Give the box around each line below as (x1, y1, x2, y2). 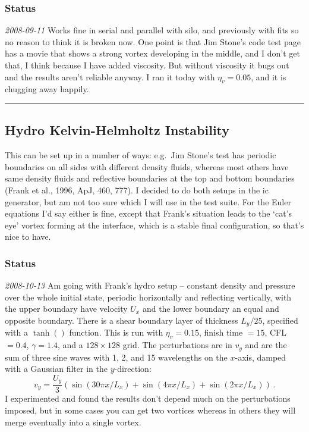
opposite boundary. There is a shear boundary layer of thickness (5, 314, 238, 326)
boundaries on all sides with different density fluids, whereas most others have (5, 160, 289, 173)
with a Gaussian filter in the (5, 362, 108, 375)
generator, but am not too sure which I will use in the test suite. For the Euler (5, 195, 291, 208)
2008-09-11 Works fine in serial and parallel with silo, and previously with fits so (5, 24, 299, 36)
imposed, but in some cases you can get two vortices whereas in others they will (5, 403, 296, 416)
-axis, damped (235, 350, 286, 363)
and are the (245, 339, 287, 351)
